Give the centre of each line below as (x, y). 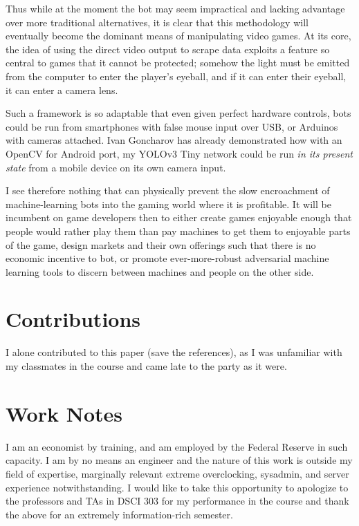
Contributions (73, 319)
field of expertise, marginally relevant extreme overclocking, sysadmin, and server (177, 473)
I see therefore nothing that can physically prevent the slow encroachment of (168, 190)
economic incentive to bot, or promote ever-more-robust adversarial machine (167, 258)
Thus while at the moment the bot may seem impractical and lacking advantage (175, 8)
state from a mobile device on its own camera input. (116, 167)
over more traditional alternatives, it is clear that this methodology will (157, 22)
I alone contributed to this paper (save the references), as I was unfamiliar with (174, 352)
